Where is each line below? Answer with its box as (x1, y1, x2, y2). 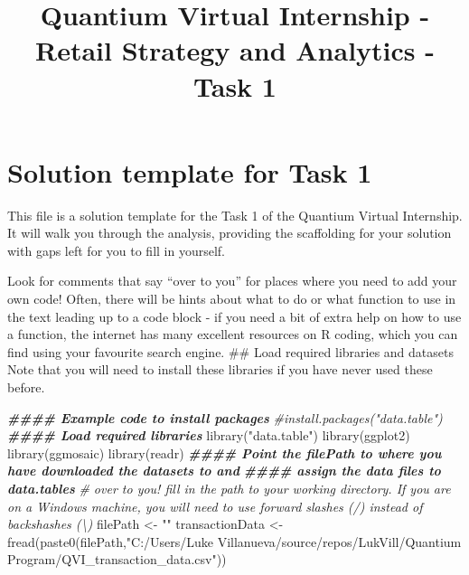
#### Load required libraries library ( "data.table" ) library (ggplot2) (7, 426, 410, 445)
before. (7, 378, 45, 397)
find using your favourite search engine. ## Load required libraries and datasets (7, 342, 454, 361)
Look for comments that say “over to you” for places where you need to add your (7, 271, 457, 290)
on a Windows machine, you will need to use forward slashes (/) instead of (7, 496, 423, 515)
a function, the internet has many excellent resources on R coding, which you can (7, 325, 458, 344)
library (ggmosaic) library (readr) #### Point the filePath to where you (7, 443, 442, 462)
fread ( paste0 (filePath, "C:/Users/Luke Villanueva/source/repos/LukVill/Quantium (7, 532, 462, 551)
